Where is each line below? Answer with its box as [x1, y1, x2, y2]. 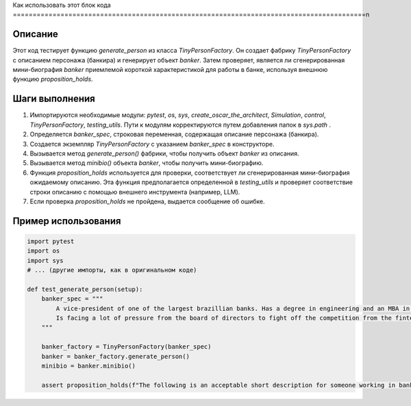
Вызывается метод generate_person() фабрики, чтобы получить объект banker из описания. [29, 149, 299, 157]
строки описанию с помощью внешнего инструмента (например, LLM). [29, 188, 240, 196]
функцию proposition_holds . [12, 75, 93, 84]
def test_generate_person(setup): [27, 285, 143, 293]
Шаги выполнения [12, 93, 95, 105]
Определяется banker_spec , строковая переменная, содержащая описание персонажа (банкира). [29, 130, 319, 138]
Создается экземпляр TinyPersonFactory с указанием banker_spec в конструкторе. [29, 140, 275, 148]
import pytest [27, 237, 75, 245]
